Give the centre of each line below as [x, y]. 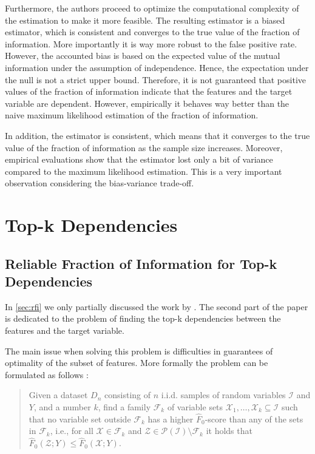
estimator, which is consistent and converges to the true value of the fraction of [152, 32]
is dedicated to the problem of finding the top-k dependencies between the [143, 318]
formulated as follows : [47, 374]
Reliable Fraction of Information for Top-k [141, 263]
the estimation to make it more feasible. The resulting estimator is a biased [145, 20]
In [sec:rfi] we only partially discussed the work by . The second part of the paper [157, 306]
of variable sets [195, 407]
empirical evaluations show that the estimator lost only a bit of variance [139, 159]
